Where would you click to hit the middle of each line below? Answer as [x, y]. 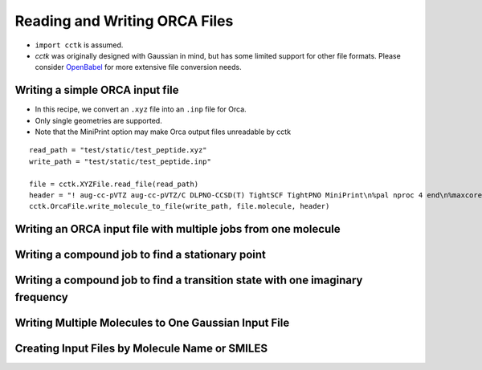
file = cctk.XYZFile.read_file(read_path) [114, 184]
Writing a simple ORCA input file [97, 90]
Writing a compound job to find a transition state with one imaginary [189, 281]
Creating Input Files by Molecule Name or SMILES [141, 348]
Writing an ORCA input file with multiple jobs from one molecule [178, 229]
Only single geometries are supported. [98, 120]
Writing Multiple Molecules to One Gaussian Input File [152, 322]
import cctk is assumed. [79, 45]
